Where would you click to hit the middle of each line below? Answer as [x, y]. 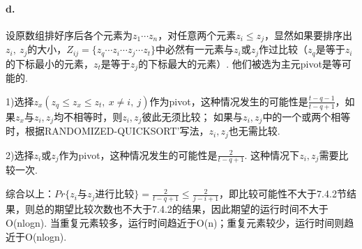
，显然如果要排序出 [308, 35]
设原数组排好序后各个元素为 [69, 35]
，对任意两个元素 [197, 35]
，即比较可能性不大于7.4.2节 [283, 194]
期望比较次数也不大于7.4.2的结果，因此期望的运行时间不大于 [191, 209]
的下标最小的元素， [50, 63]
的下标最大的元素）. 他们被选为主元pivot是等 [240, 63]
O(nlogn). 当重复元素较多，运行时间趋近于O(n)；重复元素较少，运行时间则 [175, 222]
